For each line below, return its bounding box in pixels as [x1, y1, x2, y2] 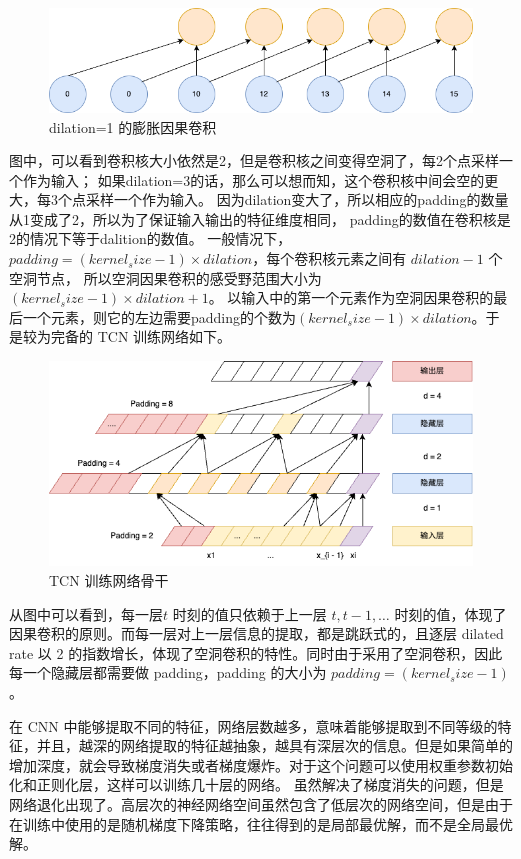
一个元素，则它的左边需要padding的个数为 [22, 306, 297, 327]
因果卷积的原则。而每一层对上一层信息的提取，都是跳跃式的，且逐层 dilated [9, 623, 504, 644]
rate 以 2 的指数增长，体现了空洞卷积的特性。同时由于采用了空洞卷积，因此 [9, 642, 503, 663]
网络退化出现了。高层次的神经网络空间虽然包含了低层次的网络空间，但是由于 [9, 793, 513, 814]
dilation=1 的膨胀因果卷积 [49, 116, 217, 137]
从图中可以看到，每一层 [9, 603, 163, 624]
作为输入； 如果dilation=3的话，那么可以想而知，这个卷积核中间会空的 [22, 169, 485, 190]
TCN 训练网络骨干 [49, 570, 169, 591]
